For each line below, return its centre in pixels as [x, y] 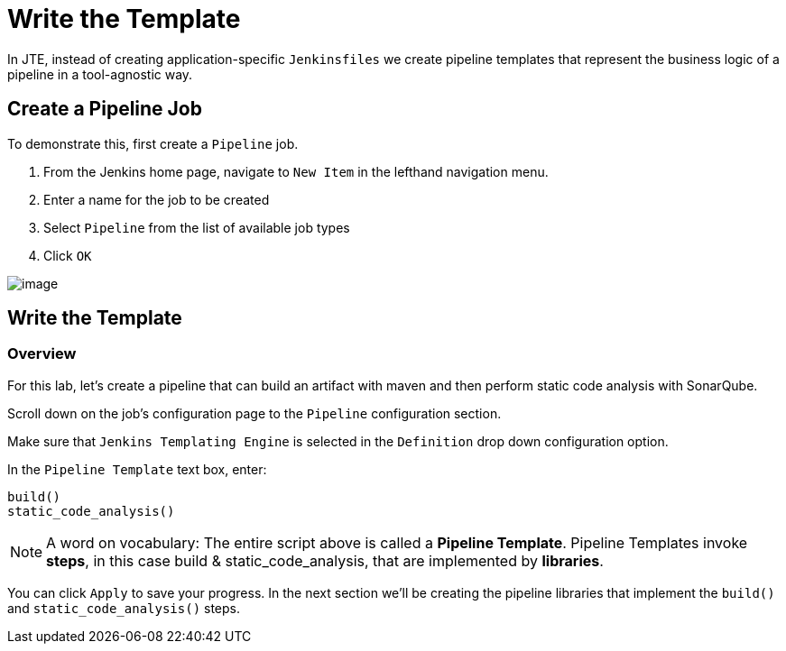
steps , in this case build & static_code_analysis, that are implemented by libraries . [325, 560]
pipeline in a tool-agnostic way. [100, 74]
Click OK [68, 255]
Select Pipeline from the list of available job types [197, 227]
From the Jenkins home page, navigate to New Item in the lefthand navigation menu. [296, 171]
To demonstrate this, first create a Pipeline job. [153, 143]
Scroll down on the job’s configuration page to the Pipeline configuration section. [254, 413]
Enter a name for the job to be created [157, 199]
